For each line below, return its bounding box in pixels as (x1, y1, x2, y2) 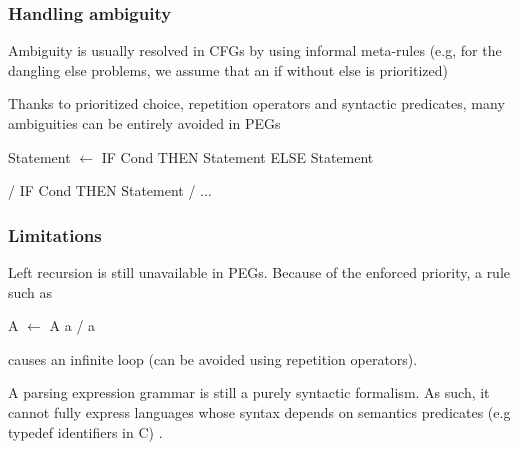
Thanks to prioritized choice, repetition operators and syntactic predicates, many (8, 93, 505, 114)
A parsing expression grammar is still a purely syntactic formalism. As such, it (8, 382, 490, 403)
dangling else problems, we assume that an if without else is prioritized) (8, 59, 449, 80)
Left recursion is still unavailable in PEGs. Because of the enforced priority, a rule (8, 262, 511, 282)
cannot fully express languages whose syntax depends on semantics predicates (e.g (8, 401, 511, 422)
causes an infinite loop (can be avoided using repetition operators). (8, 348, 418, 369)
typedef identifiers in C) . (8, 421, 163, 442)
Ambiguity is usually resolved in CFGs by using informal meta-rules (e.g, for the (8, 40, 502, 61)
